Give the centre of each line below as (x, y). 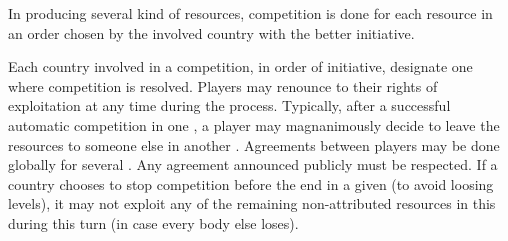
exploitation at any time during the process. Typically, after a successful (229, 105)
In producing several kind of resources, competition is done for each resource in (250, 13)
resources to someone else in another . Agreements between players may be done (254, 144)
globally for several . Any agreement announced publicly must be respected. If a (253, 164)
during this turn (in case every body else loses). (153, 222)
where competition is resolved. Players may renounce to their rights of (223, 85)
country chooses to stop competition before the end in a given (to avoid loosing (251, 183)
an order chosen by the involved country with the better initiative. (211, 32)
